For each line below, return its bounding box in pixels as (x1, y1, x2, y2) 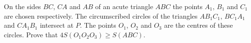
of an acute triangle (95, 1, 153, 11)
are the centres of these (164, 20, 233, 30)
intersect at (40, 20, 74, 30)
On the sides (4, 1, 41, 11)
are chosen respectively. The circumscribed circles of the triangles (4, 11, 198, 21)
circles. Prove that (4, 29, 58, 39)
